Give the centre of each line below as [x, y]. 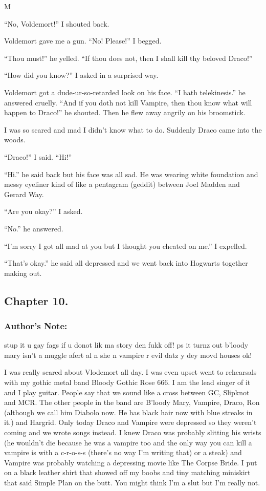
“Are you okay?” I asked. [43, 211]
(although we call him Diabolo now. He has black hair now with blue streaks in [128, 412]
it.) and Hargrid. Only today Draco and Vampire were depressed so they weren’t [130, 422]
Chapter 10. [36, 300]
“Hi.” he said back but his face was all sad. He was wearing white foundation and [131, 174]
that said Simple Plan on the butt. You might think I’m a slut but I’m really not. [132, 482]
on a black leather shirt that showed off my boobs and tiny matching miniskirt [127, 472]
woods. [15, 140]
